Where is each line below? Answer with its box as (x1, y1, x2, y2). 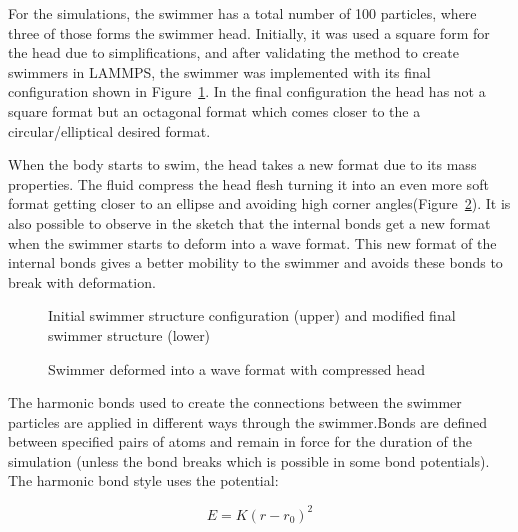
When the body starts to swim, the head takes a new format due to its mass (8, 154, 477, 175)
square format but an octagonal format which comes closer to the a (8, 100, 421, 121)
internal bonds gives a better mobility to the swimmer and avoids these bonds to (8, 252, 503, 273)
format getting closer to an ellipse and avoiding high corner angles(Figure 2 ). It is (8, 193, 511, 214)
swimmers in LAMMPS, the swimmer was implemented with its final (8, 61, 431, 82)
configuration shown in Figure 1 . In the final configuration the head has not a (8, 81, 486, 102)
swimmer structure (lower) (48, 324, 211, 345)
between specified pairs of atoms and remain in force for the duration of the (8, 431, 472, 452)
